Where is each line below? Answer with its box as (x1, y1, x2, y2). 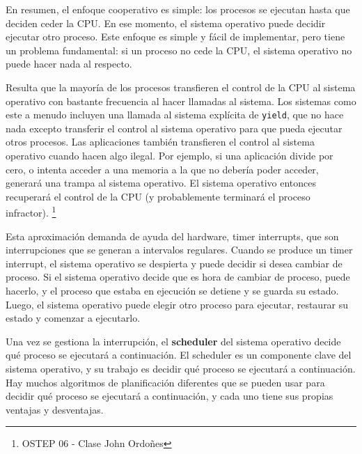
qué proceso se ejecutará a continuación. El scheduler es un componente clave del (6, 347, 352, 362)
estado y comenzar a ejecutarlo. (6, 311, 141, 325)
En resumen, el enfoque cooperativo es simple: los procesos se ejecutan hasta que (6, 2, 350, 16)
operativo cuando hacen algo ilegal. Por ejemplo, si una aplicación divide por (6, 148, 333, 162)
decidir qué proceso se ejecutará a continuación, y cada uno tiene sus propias (6, 389, 333, 403)
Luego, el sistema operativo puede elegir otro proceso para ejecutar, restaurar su (6, 297, 349, 311)
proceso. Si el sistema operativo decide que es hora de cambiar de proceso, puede (6, 269, 350, 284)
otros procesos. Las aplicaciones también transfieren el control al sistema (6, 134, 315, 149)
